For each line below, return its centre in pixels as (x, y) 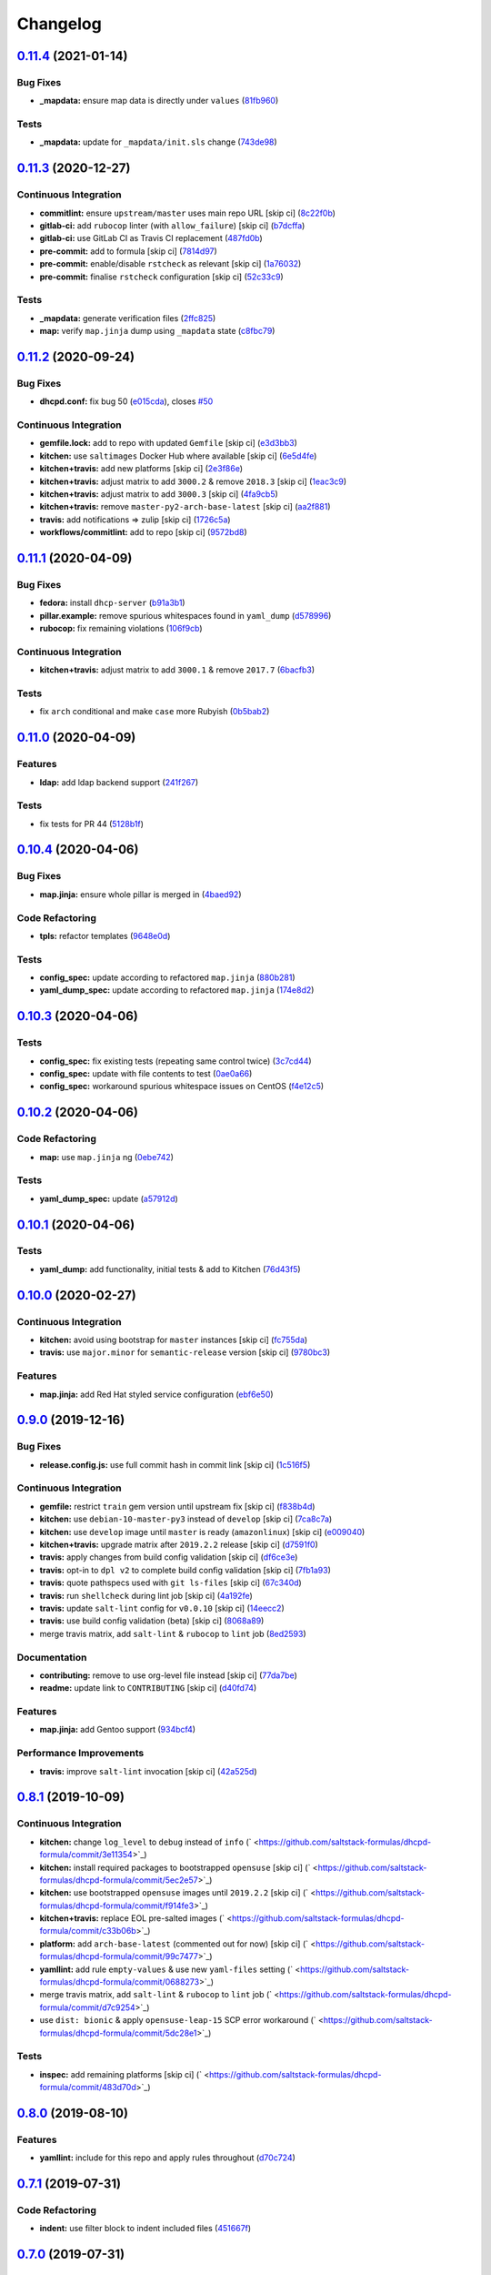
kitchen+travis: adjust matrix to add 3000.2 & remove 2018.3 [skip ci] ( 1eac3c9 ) (193, 481)
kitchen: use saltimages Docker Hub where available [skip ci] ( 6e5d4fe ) (178, 456)
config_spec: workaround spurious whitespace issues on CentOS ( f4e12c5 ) (182, 1087)
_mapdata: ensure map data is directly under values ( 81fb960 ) (159, 101)
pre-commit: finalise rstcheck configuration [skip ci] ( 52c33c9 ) (161, 277)
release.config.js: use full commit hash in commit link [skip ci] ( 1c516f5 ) (175, 1464)
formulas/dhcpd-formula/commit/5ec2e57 (119, 1880)
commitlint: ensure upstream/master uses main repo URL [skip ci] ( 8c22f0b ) (188, 213)
